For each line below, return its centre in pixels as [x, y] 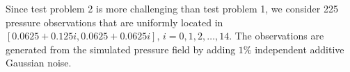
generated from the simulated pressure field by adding [121, 49]
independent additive [300, 49]
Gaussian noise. [39, 63]
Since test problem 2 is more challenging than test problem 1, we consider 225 [172, 8]
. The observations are [277, 36]
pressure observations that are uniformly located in [114, 22]
